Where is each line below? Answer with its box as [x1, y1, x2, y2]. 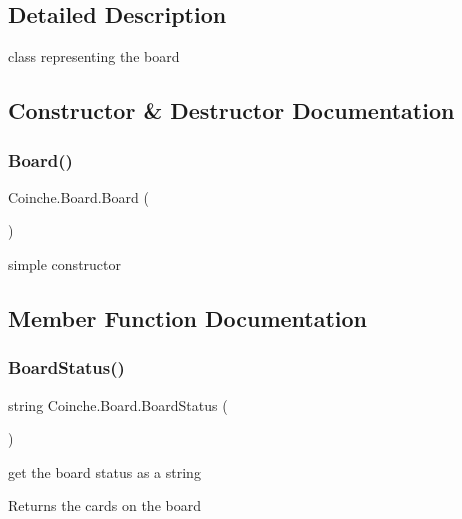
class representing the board [8, 46, 180, 67]
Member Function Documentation [8, 302, 368, 333]
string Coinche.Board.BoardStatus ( [8, 394, 228, 415]
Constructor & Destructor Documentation [8, 95, 455, 126]
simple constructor [8, 253, 122, 274]
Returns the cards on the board [8, 495, 201, 516]
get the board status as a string [8, 461, 201, 482]
